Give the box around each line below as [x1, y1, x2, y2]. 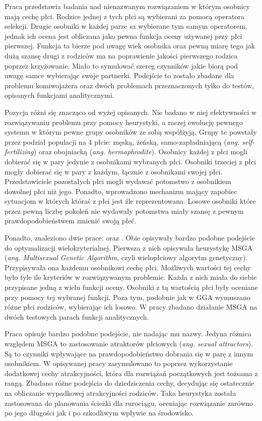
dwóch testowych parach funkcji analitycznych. [5, 311, 149, 322]
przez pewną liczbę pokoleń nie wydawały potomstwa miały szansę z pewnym [5, 205, 244, 216]
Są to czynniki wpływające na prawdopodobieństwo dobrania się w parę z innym [5, 348, 253, 358]
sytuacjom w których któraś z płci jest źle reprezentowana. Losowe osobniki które [5, 196, 256, 206]
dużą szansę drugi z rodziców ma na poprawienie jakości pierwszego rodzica [5, 50, 238, 61]
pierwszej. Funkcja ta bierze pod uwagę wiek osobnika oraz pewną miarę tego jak [5, 40, 255, 51]
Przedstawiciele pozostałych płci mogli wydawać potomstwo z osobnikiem [5, 176, 231, 187]
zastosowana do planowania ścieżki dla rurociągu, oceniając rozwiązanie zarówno [5, 397, 253, 408]
